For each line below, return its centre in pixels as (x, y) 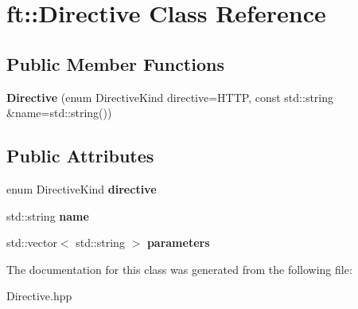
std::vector (32, 243)
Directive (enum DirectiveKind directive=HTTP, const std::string (170, 97)
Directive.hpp (39, 296)
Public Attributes (80, 156)
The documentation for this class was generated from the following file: (179, 269)
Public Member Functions (115, 63)
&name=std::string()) (59, 113)
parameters (178, 243)
